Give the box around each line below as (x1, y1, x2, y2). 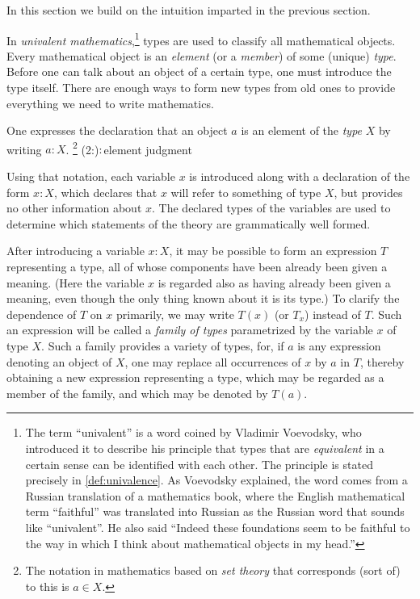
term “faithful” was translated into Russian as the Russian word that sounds (25, 503, 405, 520)
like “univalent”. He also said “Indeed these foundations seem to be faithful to (25, 518, 410, 535)
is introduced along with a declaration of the (189, 168, 410, 185)
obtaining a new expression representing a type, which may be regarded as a (6, 369, 384, 386)
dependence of (6, 305, 77, 322)
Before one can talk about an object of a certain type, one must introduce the (6, 63, 392, 80)
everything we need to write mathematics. (6, 94, 214, 111)
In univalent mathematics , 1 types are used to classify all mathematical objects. (6, 29, 396, 48)
